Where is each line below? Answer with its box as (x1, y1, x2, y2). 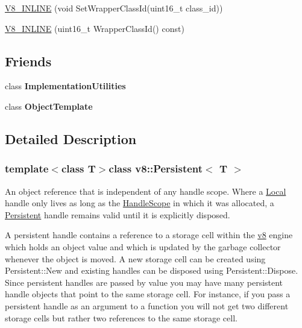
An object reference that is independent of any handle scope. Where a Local (5, 184, 286, 197)
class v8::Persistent (109, 161, 203, 176)
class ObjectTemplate (5, 99, 93, 112)
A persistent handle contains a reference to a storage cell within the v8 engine (5, 229, 293, 241)
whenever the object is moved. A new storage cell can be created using (5, 252, 266, 265)
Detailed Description (5, 129, 137, 148)
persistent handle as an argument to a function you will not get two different (5, 299, 289, 312)
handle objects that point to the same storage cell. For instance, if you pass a (5, 288, 291, 300)
